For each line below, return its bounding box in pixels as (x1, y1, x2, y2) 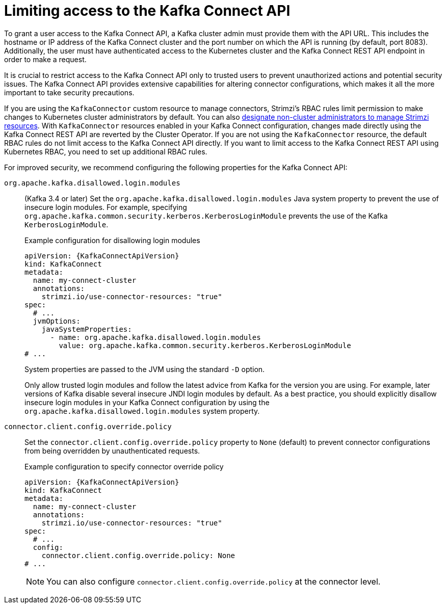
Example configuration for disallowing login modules (24, 235, 200, 245)
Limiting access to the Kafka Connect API (4, 2, 291, 19)
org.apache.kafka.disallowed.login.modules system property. (24, 406, 260, 415)
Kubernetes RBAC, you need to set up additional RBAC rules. (4, 147, 207, 156)
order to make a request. (4, 55, 87, 64)
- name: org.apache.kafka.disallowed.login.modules (50, 333, 261, 341)
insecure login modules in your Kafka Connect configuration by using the (24, 398, 270, 407)
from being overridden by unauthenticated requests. (24, 446, 200, 455)
